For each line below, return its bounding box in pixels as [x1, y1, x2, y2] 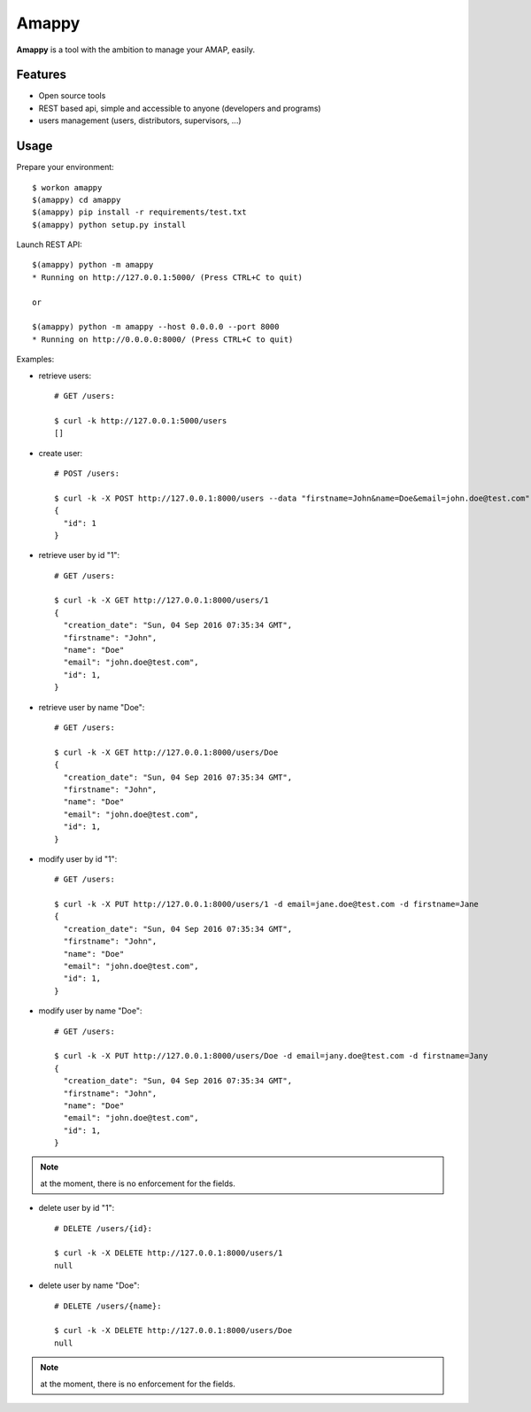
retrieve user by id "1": [38, 550, 119, 561]
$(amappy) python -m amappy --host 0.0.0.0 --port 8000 [32, 322, 280, 332]
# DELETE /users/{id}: [54, 1223, 153, 1233]
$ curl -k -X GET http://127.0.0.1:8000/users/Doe [54, 747, 279, 757]
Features [16, 67, 66, 82]
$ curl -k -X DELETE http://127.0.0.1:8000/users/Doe [54, 1325, 292, 1336]
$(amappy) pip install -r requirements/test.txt [32, 207, 247, 217]
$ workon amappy [32, 182, 103, 192]
